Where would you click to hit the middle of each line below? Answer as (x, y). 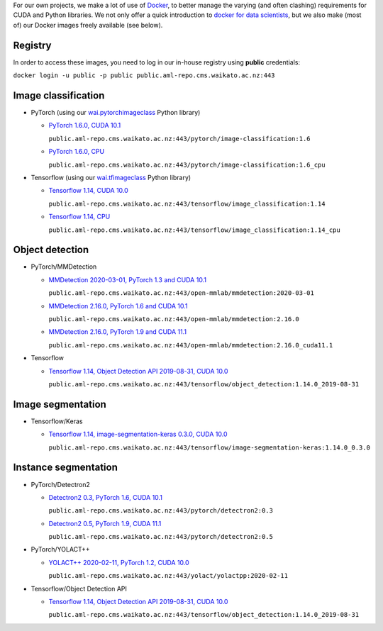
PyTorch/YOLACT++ (60, 549)
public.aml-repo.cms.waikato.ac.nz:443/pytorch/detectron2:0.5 (161, 537)
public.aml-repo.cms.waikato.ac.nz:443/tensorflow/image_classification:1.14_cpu (194, 230)
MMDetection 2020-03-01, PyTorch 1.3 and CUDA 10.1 (128, 279)
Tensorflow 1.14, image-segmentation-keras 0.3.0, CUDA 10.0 (138, 434)
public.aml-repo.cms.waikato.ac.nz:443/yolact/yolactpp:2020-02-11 (168, 576)
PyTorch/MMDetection (64, 267)
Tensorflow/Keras (57, 421)
